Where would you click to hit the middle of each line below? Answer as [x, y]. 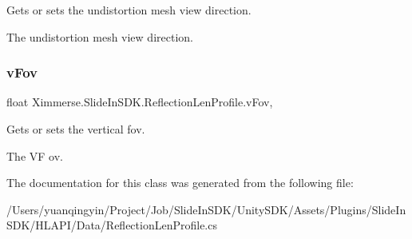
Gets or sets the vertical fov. [76, 129]
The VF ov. [35, 155]
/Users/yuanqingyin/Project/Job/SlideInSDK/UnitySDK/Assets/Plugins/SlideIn [206, 209]
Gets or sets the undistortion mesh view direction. [129, 10]
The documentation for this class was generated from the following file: [180, 183]
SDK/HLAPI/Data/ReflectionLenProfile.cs [112, 225]
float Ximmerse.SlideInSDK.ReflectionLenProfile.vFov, [140, 102]
